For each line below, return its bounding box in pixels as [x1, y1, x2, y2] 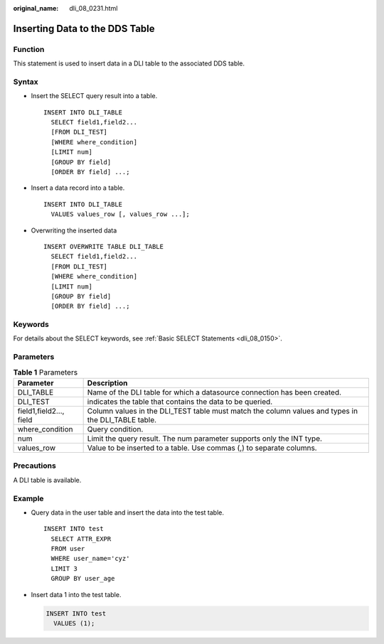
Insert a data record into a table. [31, 183, 125, 192]
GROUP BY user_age [50, 574, 115, 583]
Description [87, 377, 128, 387]
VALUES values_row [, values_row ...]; [50, 210, 190, 218]
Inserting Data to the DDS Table [13, 22, 156, 35]
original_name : [13, 4, 59, 12]
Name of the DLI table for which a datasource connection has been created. [87, 387, 341, 397]
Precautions [13, 461, 56, 471]
